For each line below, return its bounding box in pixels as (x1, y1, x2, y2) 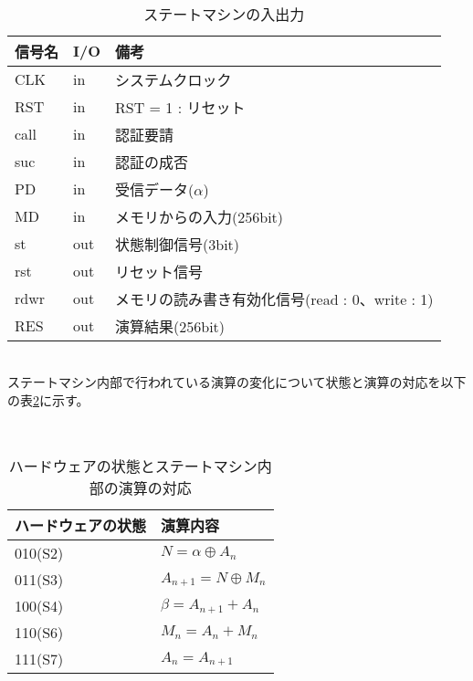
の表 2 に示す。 (7, 390, 89, 409)
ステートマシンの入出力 (143, 3, 305, 25)
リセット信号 (115, 260, 204, 282)
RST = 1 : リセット (115, 96, 246, 118)
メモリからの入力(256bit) (115, 205, 284, 227)
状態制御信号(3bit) (115, 233, 240, 255)
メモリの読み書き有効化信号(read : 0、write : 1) (115, 288, 434, 309)
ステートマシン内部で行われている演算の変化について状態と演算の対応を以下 (7, 372, 467, 392)
